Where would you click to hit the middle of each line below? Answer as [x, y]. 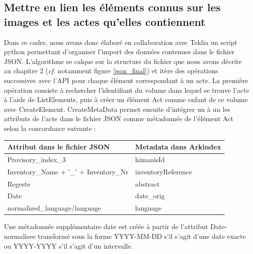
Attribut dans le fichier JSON [59, 147]
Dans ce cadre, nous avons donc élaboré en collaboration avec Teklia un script [121, 42]
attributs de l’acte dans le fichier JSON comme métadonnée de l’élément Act [119, 118]
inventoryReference [164, 171]
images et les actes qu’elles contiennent [105, 21]
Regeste [19, 183]
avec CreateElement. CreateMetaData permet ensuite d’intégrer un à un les [117, 109]
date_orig [150, 196]
